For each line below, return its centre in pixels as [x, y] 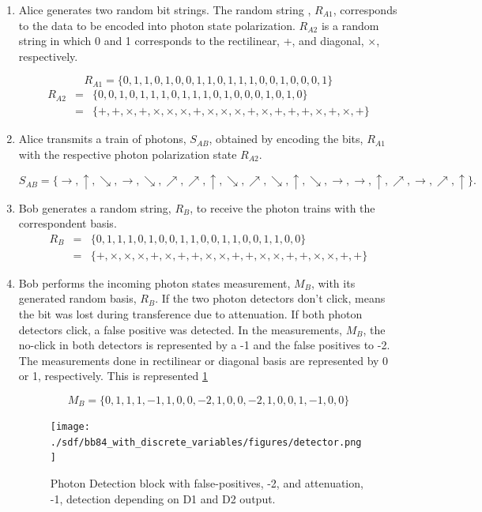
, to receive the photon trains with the [282, 207]
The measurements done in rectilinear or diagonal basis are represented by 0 [203, 360]
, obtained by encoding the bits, [286, 139]
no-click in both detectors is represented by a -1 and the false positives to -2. [204, 345]
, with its [333, 282]
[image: [70, 427]
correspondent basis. [68, 223]
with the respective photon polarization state [128, 154]
